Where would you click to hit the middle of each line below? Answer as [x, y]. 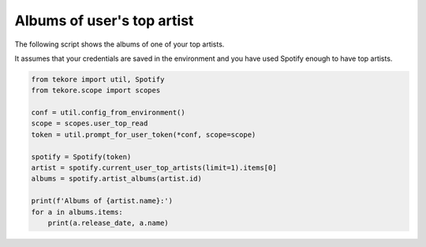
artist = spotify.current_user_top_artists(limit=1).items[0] [154, 168]
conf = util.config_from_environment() [108, 113]
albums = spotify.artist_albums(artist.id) [117, 179]
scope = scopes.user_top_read [90, 123]
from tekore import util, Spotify [98, 79]
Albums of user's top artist [104, 21]
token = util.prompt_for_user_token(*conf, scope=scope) [144, 135]
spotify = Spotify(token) [81, 157]
